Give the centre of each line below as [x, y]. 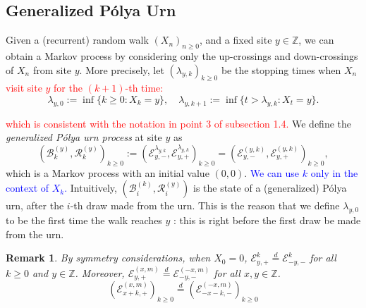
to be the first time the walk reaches [84, 220]
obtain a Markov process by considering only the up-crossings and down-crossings [182, 56]
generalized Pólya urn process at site [84, 137]
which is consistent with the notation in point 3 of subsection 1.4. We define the [178, 123]
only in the [334, 172]
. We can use [272, 172]
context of [28, 188]
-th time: [144, 88]
